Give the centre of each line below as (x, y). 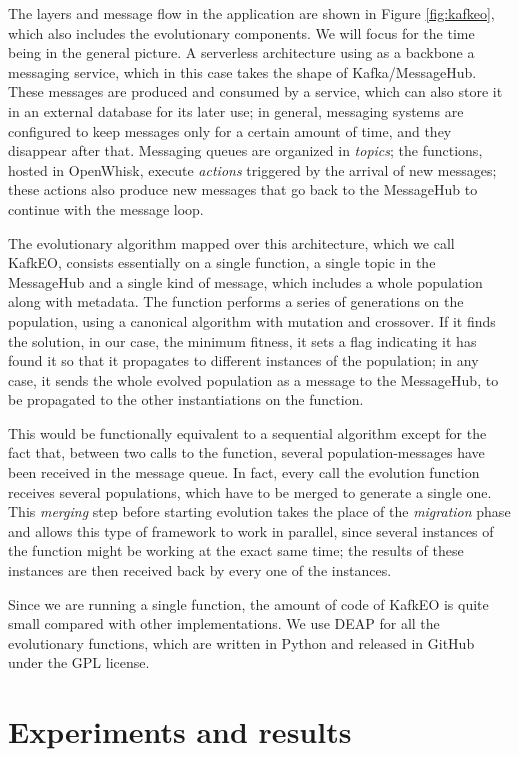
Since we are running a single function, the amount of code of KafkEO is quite (248, 603)
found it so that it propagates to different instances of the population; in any (243, 360)
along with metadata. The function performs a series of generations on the (236, 301)
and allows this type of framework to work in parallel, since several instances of (251, 530)
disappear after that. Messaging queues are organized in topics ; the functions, (245, 150)
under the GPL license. (79, 662)
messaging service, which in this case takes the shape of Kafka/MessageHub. (242, 71)
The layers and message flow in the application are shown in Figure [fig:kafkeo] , (251, 13)
